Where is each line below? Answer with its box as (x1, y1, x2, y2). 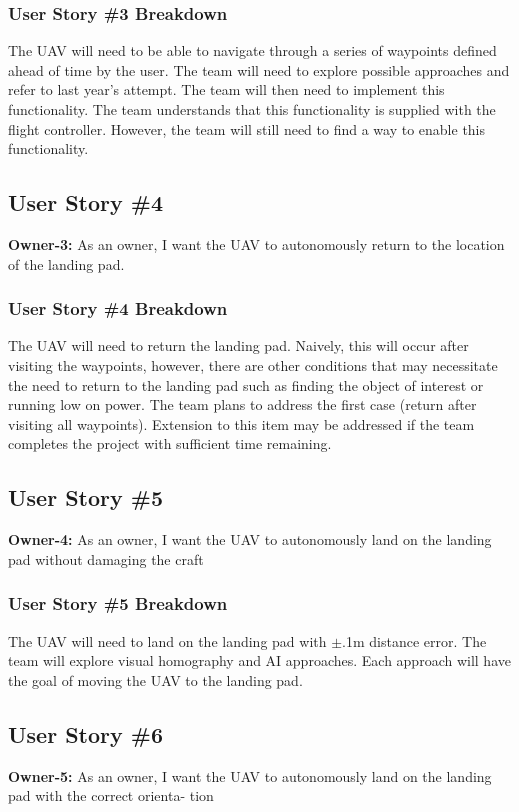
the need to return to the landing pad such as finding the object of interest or (8, 374, 484, 395)
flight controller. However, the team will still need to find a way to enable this (8, 118, 486, 139)
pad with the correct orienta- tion (8, 785, 214, 806)
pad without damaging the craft (8, 548, 204, 569)
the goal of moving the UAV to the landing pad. (8, 669, 303, 690)
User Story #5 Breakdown (8, 591, 228, 616)
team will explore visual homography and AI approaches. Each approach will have (8, 650, 511, 671)
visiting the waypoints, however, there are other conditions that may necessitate (8, 354, 498, 375)
